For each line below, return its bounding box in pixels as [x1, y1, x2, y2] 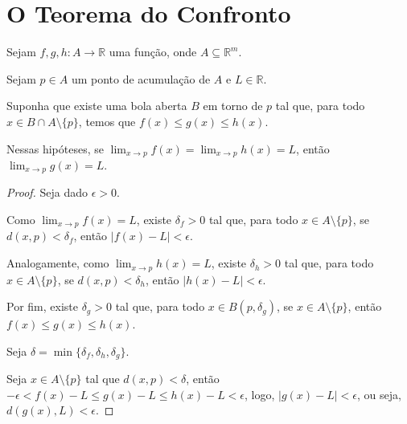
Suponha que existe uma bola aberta [6, 97, 187, 114]
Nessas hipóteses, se [6, 140, 104, 157]
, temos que [78, 112, 136, 129]
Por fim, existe [6, 298, 78, 315]
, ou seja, [356, 385, 401, 402]
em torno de [203, 97, 263, 114]
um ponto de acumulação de [71, 70, 211, 87]
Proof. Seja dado [6, 184, 88, 201]
